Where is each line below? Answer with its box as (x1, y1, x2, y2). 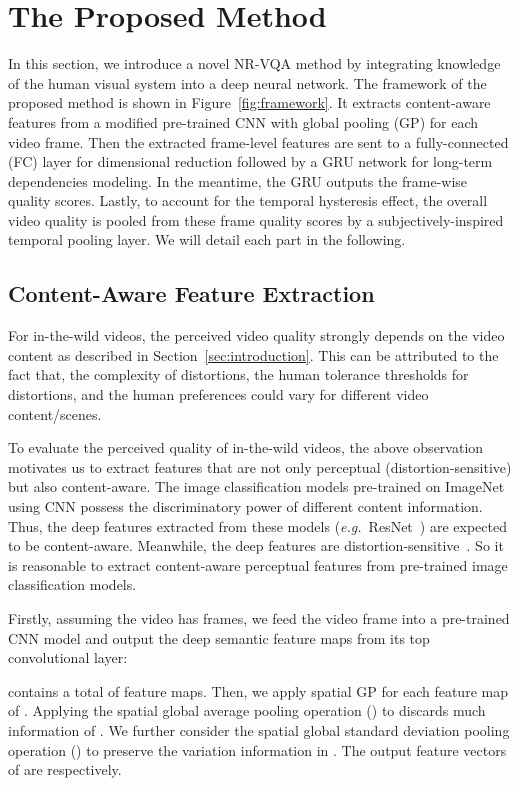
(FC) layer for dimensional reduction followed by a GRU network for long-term (8, 151, 493, 172)
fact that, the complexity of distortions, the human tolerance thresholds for (8, 364, 469, 385)
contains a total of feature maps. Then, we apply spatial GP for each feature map (8, 680, 508, 701)
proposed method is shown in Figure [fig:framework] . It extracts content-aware (8, 92, 491, 113)
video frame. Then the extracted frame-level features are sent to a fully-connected (8, 131, 509, 152)
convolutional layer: (8, 647, 128, 668)
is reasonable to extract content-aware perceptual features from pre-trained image (8, 554, 508, 575)
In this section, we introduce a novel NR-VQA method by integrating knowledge (8, 53, 501, 74)
